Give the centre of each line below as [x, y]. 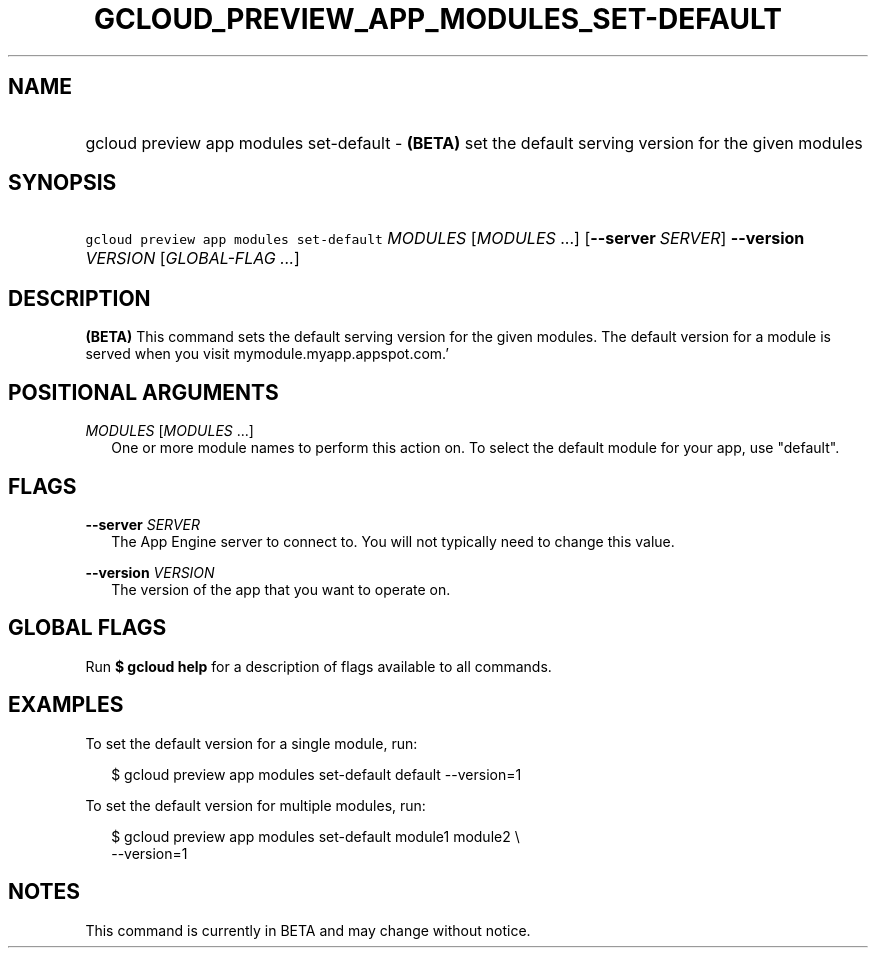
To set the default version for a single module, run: [251, 743]
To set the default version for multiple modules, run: [255, 805]
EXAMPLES [66, 705]
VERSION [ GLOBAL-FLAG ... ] [192, 258]
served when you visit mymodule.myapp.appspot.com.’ [267, 354]
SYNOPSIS [62, 183]
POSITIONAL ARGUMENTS [143, 392]
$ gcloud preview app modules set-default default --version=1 [316, 774]
